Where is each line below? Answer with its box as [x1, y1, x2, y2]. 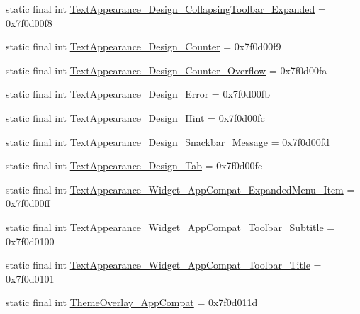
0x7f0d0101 [6, 271, 55, 286]
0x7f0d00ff [6, 196, 50, 211]
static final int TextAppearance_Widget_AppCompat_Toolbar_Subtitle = [6, 219, 335, 234]
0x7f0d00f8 [6, 15, 52, 30]
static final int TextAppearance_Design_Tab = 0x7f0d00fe [6, 158, 263, 173]
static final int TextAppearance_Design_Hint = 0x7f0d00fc [6, 110, 265, 125]
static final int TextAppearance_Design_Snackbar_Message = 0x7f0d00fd [6, 134, 330, 149]
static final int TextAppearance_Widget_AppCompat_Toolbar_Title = [6, 257, 322, 272]
